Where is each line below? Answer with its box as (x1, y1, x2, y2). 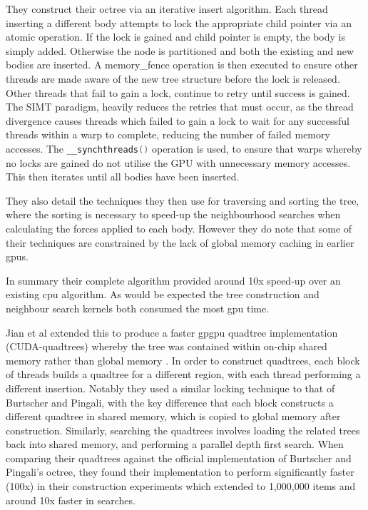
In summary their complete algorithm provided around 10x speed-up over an (6, 272, 341, 287)
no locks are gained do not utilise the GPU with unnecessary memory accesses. (6, 155, 351, 170)
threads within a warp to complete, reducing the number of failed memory (6, 127, 330, 142)
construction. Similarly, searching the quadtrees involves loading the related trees (6, 422, 360, 437)
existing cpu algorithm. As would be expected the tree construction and (6, 287, 320, 302)
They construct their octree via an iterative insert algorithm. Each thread (6, 1, 328, 16)
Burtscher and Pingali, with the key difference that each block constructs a (6, 394, 334, 409)
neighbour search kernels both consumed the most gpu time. (6, 300, 270, 315)
